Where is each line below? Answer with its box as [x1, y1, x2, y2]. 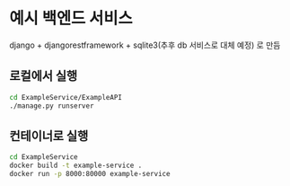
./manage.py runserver [9, 101, 94, 111]
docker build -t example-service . [9, 161, 143, 171]
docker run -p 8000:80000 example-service [9, 170, 171, 179]
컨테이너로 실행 [9, 128, 89, 144]
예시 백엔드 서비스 [9, 8, 133, 29]
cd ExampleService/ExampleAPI [9, 93, 123, 102]
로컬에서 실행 [9, 68, 78, 84]
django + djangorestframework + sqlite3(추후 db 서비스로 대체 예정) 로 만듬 [9, 40, 281, 50]
